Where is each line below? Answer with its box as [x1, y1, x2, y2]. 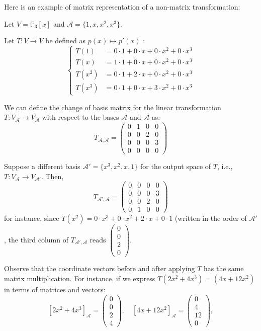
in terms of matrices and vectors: [4, 284, 106, 295]
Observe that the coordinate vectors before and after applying [4, 263, 195, 274]
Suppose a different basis [4, 160, 80, 171]
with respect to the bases [42, 112, 119, 122]
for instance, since [4, 213, 59, 223]
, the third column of [4, 234, 69, 244]
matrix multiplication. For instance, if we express [4, 273, 155, 284]
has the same [204, 263, 244, 274]
